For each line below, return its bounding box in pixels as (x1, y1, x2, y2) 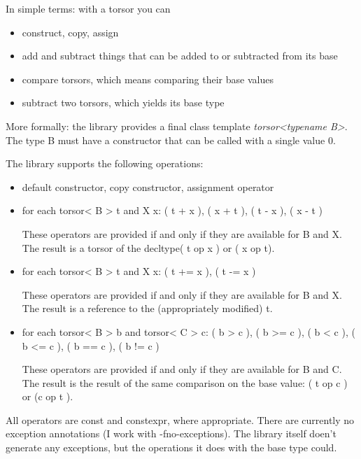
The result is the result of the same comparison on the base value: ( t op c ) (22, 375, 348, 390)
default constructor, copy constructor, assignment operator (22, 179, 274, 194)
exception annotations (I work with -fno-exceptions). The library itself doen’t (6, 426, 337, 441)
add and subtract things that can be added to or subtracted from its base (22, 48, 338, 63)
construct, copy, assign (22, 24, 119, 39)
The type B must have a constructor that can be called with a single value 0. (6, 132, 336, 147)
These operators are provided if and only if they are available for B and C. (22, 362, 342, 376)
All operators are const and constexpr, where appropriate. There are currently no (6, 412, 355, 427)
